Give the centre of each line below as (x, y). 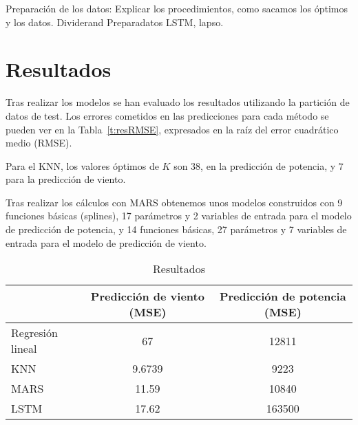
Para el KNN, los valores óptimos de (82, 165)
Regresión (34, 333)
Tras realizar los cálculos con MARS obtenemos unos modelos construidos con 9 (174, 202)
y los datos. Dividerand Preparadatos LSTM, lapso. (115, 22)
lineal (24, 349)
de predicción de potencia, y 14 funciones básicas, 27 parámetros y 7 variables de (176, 229)
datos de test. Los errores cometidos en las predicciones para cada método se (167, 115)
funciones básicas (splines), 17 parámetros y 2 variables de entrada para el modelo (179, 216)
